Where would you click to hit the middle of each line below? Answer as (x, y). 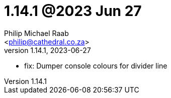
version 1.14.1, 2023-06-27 (48, 50)
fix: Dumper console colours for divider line (96, 65)
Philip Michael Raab (36, 33)
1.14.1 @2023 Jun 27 (73, 11)
